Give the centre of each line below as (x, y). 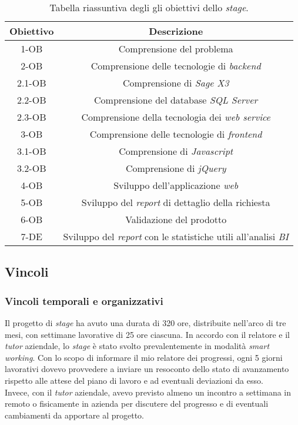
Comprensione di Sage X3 (176, 83)
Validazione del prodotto (176, 219)
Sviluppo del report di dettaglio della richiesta (176, 202)
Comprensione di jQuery (176, 168)
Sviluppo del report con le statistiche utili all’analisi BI (176, 236)
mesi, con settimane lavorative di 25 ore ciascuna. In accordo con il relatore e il (147, 334)
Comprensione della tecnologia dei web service (176, 117)
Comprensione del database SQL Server (176, 100)
